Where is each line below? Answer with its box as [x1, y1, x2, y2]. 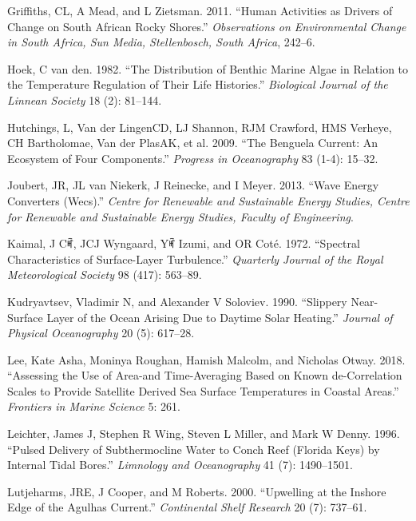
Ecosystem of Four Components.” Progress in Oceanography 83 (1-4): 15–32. [7, 149, 378, 166]
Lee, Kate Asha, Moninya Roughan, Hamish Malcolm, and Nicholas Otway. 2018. [7, 351, 406, 368]
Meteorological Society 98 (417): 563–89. [7, 266, 202, 283]
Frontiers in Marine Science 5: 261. [7, 398, 180, 415]
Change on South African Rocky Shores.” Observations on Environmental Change [7, 18, 406, 34]
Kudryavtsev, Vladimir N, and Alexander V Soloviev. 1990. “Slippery [7, 292, 347, 309]
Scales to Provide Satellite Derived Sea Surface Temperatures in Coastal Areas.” [7, 382, 399, 399]
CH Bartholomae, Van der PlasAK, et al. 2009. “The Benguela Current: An [7, 134, 378, 151]
